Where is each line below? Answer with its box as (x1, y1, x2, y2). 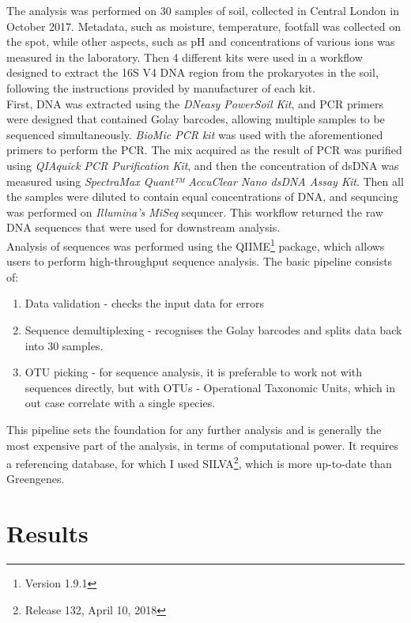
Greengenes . (6, 470, 65, 487)
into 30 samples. (25, 337, 104, 353)
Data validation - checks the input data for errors (25, 295, 265, 311)
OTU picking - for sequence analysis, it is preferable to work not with (25, 364, 363, 380)
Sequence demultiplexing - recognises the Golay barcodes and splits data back (25, 321, 402, 338)
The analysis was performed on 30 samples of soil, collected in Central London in (6, 2, 399, 18)
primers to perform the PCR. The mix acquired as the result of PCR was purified (6, 142, 402, 158)
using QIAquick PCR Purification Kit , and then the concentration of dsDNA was (6, 157, 399, 173)
